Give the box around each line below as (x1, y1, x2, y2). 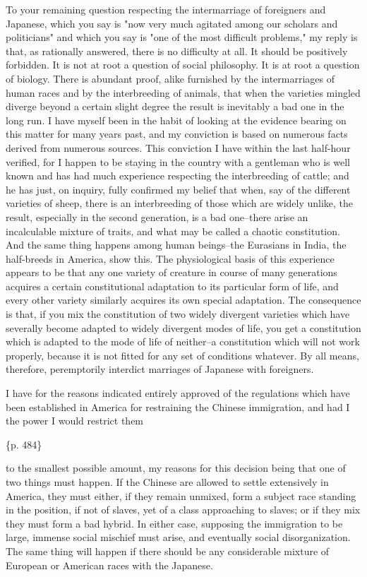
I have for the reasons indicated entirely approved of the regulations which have (6, 386, 350, 400)
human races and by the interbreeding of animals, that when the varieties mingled (6, 85, 361, 100)
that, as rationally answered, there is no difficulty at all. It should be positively (6, 43, 348, 58)
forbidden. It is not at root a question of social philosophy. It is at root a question (6, 57, 360, 72)
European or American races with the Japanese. (6, 557, 213, 572)
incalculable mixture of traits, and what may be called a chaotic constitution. (6, 223, 340, 238)
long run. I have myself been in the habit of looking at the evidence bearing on (6, 112, 347, 127)
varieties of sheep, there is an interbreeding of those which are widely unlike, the (6, 196, 354, 210)
